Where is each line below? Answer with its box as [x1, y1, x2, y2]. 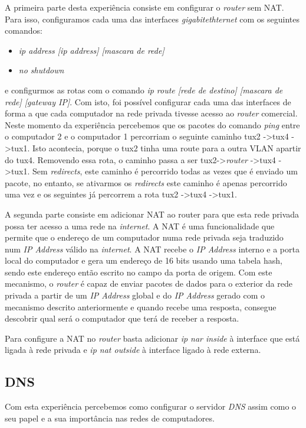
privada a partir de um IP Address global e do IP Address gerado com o [5, 289, 265, 301]
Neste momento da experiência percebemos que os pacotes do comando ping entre [5, 118, 300, 131]
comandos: [5, 24, 42, 37]
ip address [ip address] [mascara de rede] [18, 44, 164, 56]
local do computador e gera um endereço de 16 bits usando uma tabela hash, [5, 254, 282, 267]
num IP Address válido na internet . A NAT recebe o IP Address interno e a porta [5, 242, 300, 255]
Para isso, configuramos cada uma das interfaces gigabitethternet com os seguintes [5, 12, 300, 25]
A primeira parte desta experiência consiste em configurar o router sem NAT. [5, 1, 284, 13]
